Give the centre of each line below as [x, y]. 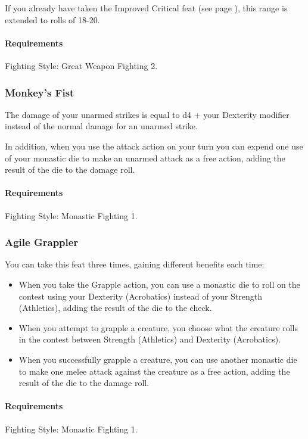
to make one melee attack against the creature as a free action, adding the [154, 371]
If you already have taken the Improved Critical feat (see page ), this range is [146, 8]
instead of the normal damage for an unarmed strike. [101, 126]
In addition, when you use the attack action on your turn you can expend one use [154, 146]
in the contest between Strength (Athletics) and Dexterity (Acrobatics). [150, 339]
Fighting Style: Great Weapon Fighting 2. [81, 65]
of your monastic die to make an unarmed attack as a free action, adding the [145, 158]
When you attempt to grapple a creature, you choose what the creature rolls [158, 327]
